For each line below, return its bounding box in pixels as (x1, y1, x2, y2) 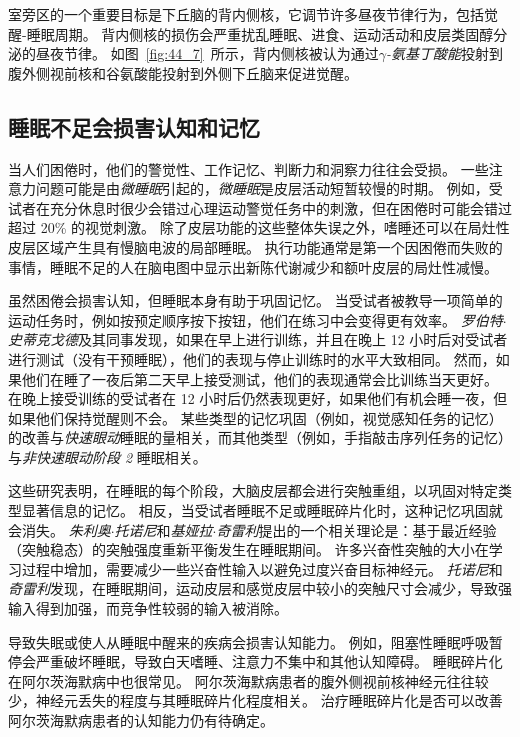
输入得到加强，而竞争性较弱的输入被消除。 (8, 598, 288, 619)
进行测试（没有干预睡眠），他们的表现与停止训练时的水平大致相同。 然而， (8, 348, 496, 369)
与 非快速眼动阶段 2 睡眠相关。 (8, 446, 207, 467)
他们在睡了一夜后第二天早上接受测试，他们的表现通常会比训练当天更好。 (21, 368, 498, 389)
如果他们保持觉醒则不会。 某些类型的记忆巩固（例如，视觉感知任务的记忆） (8, 407, 503, 428)
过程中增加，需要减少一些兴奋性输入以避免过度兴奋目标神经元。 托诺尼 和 (21, 558, 503, 579)
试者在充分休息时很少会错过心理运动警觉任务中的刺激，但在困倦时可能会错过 (8, 197, 512, 218)
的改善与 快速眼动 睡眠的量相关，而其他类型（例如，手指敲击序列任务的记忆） (8, 427, 512, 448)
